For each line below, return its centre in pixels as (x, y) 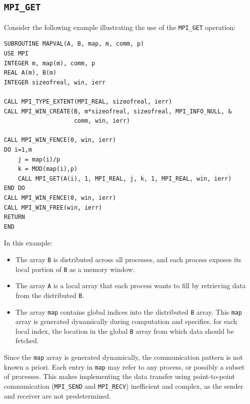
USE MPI (16, 54)
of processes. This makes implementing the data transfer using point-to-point (119, 376)
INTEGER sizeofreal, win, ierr (55, 82)
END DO (14, 188)
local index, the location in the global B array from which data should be (125, 331)
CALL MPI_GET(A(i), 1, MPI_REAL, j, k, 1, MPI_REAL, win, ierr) (125, 178)
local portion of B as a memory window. (75, 269)
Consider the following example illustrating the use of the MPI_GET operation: (120, 27)
